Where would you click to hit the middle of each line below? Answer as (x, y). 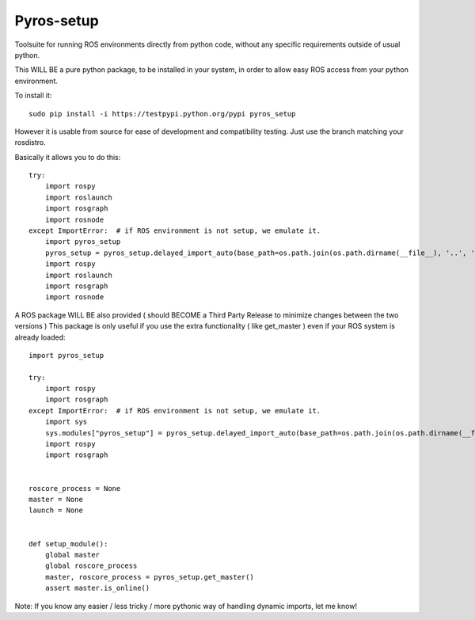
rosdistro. (30, 143)
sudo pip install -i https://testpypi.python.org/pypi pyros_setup (162, 114)
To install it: (33, 96)
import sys (66, 422)
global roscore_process (91, 566)
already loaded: (40, 337)
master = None (56, 499)
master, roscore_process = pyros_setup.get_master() (150, 577)
